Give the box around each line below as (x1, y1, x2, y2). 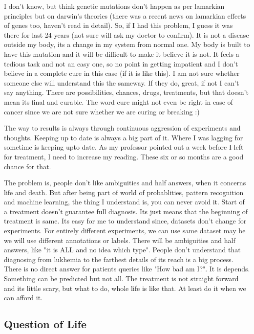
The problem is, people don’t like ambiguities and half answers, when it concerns (4, 178, 246, 188)
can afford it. (4, 292, 42, 303)
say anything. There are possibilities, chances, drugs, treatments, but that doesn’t (4, 87, 249, 97)
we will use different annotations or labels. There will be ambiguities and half (4, 235, 235, 245)
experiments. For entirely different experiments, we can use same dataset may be (4, 225, 246, 236)
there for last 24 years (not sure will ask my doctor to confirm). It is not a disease (4, 29, 249, 40)
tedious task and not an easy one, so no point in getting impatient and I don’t (4, 58, 238, 68)
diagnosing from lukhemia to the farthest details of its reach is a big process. (4, 254, 233, 264)
